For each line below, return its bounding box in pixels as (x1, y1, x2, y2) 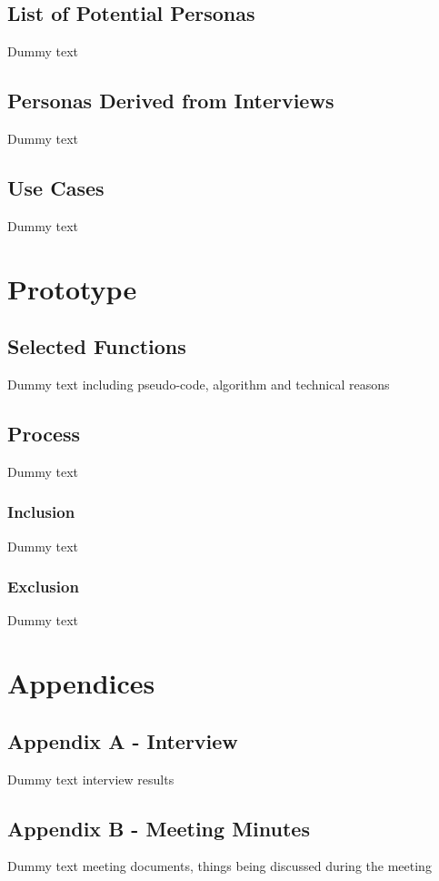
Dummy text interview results (7, 769, 175, 788)
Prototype (7, 269, 137, 307)
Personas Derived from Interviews (7, 86, 334, 115)
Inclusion (7, 501, 75, 523)
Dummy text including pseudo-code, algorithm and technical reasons (7, 374, 390, 393)
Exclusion (7, 575, 79, 598)
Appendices (7, 664, 155, 702)
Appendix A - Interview (7, 726, 238, 754)
